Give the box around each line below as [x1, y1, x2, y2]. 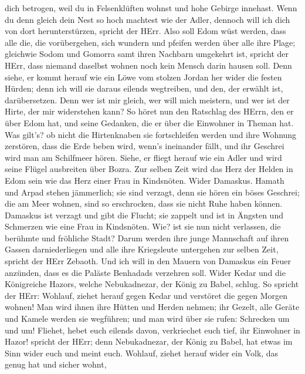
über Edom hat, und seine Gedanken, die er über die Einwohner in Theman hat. [5, 116, 294, 129]
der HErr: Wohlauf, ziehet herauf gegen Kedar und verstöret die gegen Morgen [5, 289, 288, 301]
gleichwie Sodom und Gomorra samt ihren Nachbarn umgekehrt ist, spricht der [5, 48, 289, 60]
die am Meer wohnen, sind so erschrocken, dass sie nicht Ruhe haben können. [5, 197, 283, 210]
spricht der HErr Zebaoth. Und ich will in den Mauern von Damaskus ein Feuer [5, 255, 291, 267]
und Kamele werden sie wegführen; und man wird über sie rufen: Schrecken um [5, 312, 290, 325]
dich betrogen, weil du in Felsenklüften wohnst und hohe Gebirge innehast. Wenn [5, 2, 297, 14]
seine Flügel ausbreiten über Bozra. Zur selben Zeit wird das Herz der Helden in [5, 163, 293, 175]
